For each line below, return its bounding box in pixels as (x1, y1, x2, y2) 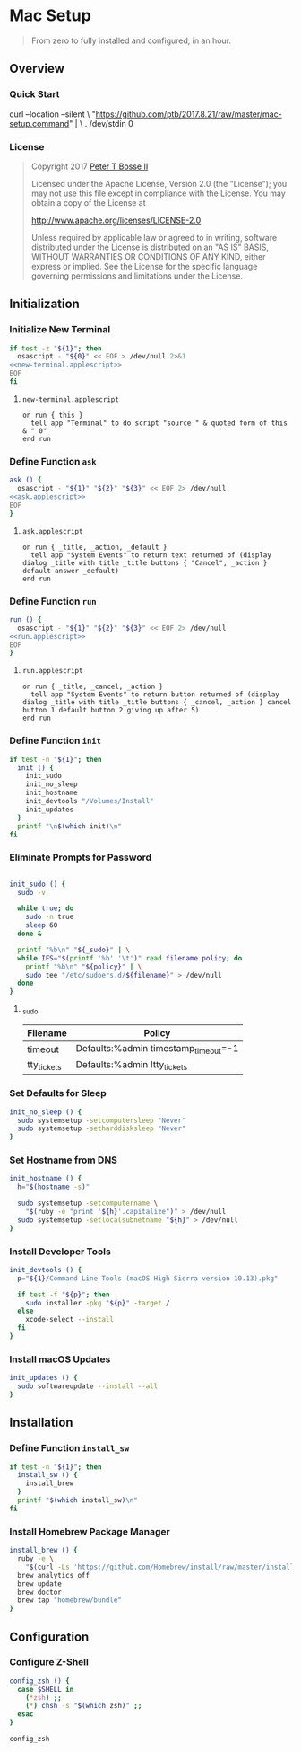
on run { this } (21, 411, 83, 420)
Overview (9, 61, 65, 76)
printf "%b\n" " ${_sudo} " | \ (17, 945, 130, 954)
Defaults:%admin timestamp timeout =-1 (75, 1041, 239, 1057)
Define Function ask (9, 455, 97, 467)
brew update (17, 1579, 63, 1588)
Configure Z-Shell (9, 1656, 90, 1668)
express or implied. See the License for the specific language (30, 261, 258, 271)
